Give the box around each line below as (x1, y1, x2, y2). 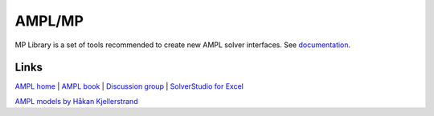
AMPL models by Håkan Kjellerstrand (14, 96, 138, 106)
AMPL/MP (14, 12, 84, 30)
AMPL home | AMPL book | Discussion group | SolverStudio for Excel (14, 82, 244, 91)
